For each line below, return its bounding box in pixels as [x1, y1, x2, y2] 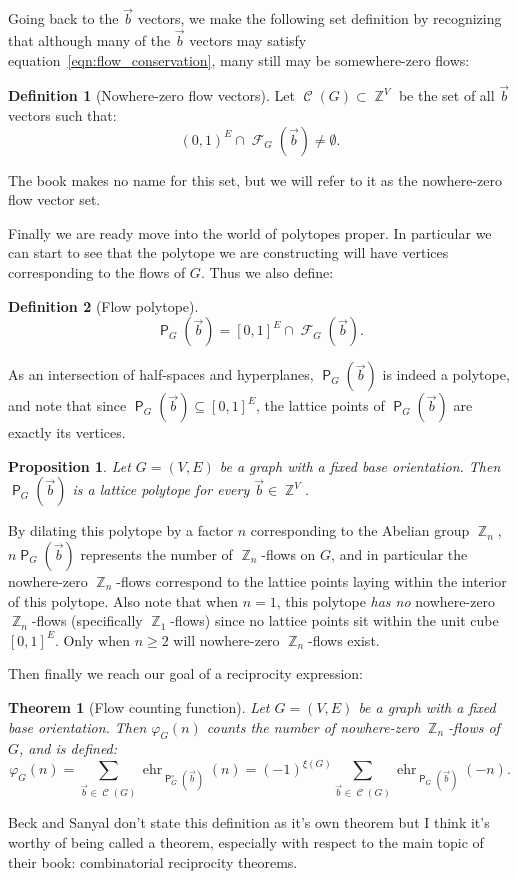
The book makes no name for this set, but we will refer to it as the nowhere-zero [8, 169, 502, 190]
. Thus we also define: [200, 262, 334, 282]
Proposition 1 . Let [8, 455, 131, 476]
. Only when [54, 629, 130, 650]
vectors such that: [8, 105, 117, 126]
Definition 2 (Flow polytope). [8, 295, 199, 316]
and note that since [8, 395, 127, 416]
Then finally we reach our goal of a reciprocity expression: [8, 663, 364, 684]
